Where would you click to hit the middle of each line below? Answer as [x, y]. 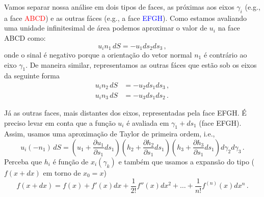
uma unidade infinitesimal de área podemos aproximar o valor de [106, 28]
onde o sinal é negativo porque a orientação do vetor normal [98, 55]
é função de [71, 161]
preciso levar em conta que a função [60, 122]
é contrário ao [225, 55]
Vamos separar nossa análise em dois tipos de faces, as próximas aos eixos [119, 7]
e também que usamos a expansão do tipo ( [187, 161]
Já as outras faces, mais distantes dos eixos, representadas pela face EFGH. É [125, 112]
